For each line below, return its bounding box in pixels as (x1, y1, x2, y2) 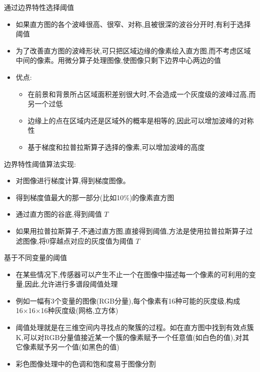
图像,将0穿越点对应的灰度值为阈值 (22, 235, 133, 246)
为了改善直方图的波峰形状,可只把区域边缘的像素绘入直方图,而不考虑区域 (15, 45, 251, 55)
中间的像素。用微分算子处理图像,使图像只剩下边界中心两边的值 (15, 55, 221, 65)
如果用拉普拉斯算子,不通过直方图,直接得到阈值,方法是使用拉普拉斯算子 (15, 225, 246, 236)
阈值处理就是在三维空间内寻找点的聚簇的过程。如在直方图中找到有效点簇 (15, 322, 254, 333)
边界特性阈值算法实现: (4, 158, 76, 169)
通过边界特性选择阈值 (4, 2, 74, 12)
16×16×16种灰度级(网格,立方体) (15, 305, 118, 316)
